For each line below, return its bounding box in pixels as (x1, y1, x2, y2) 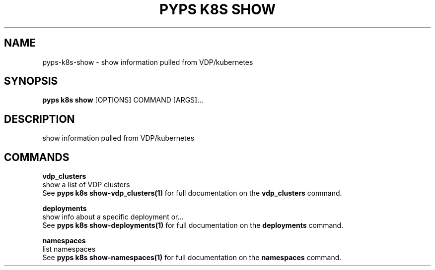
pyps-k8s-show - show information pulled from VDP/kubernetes (42, 57, 253, 66)
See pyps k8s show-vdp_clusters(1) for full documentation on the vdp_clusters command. (42, 189, 342, 198)
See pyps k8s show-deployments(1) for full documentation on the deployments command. (42, 221, 344, 230)
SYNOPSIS (4, 75, 58, 88)
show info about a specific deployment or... (42, 213, 184, 221)
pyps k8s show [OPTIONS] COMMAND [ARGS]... (42, 96, 204, 105)
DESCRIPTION (4, 112, 75, 125)
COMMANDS (4, 151, 70, 163)
